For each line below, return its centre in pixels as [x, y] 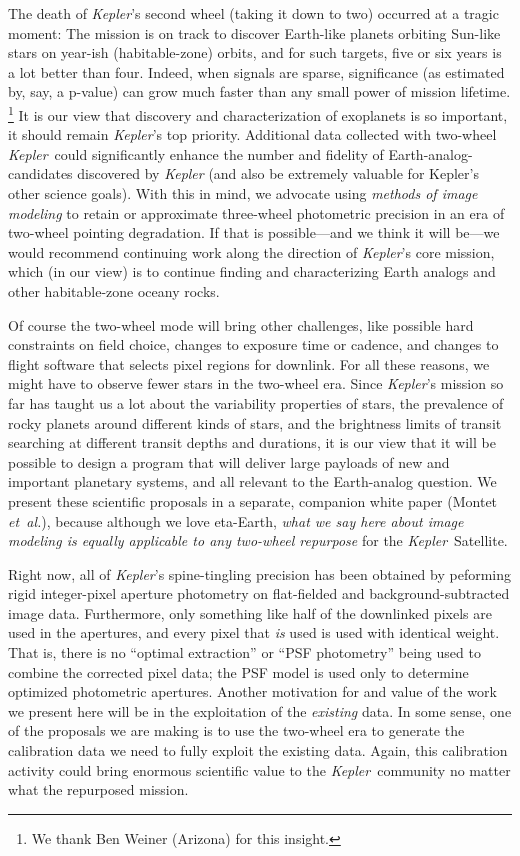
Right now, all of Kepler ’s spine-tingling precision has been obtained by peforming [259, 573]
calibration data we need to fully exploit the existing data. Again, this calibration [258, 750]
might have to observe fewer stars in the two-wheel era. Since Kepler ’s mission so [256, 383]
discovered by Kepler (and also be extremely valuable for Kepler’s [278, 173]
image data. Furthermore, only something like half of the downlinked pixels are [250, 612]
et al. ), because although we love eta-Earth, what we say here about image [236, 520]
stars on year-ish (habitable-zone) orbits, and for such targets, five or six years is [255, 52]
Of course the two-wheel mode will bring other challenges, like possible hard [241, 324]
